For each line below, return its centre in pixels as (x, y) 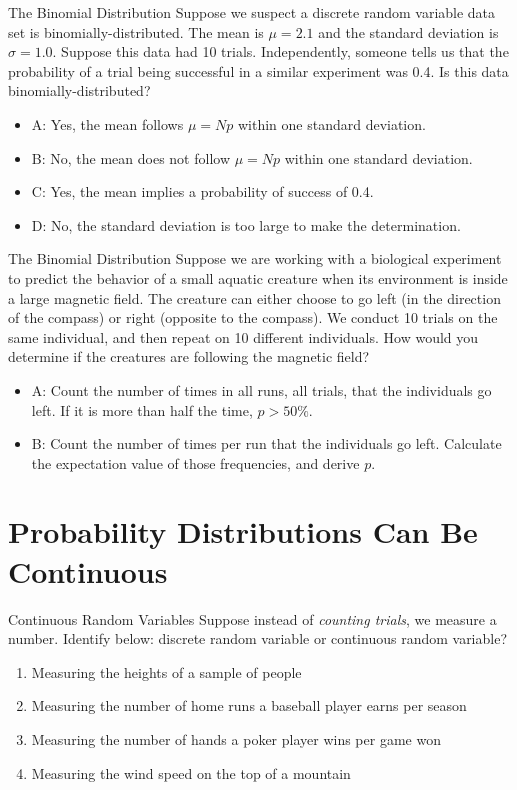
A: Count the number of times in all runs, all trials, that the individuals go (261, 389)
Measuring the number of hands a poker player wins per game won (236, 738)
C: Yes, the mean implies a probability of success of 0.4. (202, 191)
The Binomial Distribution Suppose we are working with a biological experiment (255, 258)
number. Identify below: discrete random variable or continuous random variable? (258, 638)
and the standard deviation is (408, 31)
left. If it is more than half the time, (142, 409)
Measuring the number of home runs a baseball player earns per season (249, 705)
